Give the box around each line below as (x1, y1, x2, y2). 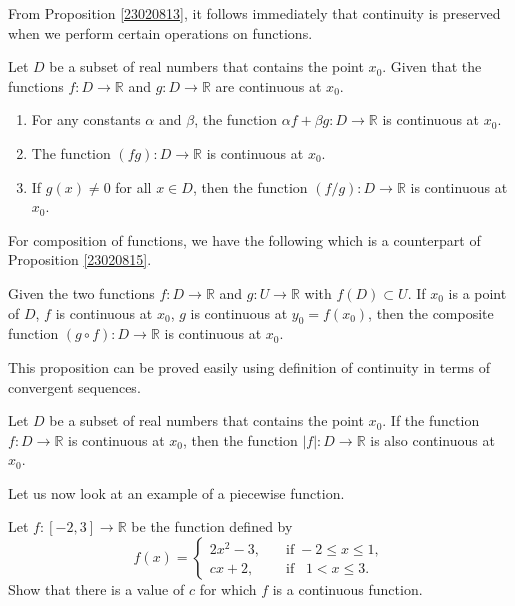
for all (115, 176, 152, 197)
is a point (448, 282, 507, 303)
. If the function (382, 410, 480, 431)
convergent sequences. (8, 376, 141, 397)
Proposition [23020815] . (8, 249, 152, 270)
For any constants (31, 109, 141, 130)
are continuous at (215, 75, 322, 96)
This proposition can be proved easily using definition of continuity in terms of (8, 356, 490, 377)
